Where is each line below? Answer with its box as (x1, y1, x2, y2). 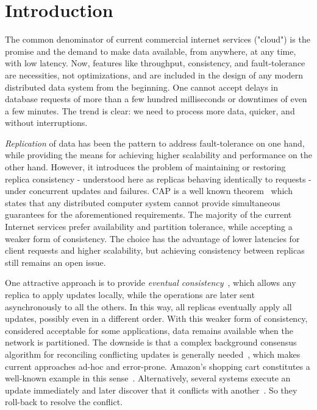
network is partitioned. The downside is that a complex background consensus (5, 336, 297, 349)
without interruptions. (5, 116, 88, 129)
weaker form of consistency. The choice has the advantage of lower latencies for (5, 232, 300, 245)
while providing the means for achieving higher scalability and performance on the (5, 148, 312, 161)
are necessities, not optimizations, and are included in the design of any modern (5, 68, 303, 81)
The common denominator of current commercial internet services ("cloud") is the (5, 33, 310, 46)
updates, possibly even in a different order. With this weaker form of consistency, (5, 312, 308, 325)
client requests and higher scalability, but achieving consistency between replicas (5, 244, 305, 257)
